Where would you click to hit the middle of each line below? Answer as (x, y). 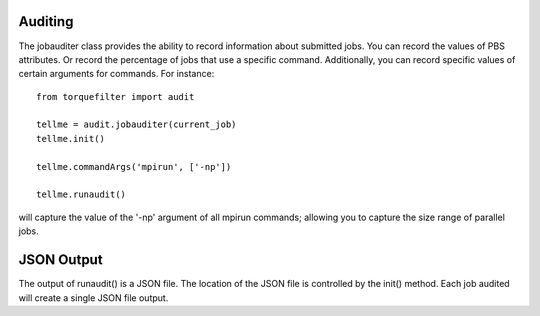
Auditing (46, 21)
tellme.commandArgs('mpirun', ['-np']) (134, 166)
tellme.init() (70, 138)
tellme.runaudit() (81, 194)
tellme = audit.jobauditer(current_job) (136, 124)
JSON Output (61, 260)
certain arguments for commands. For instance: (116, 74)
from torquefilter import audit (115, 96)
